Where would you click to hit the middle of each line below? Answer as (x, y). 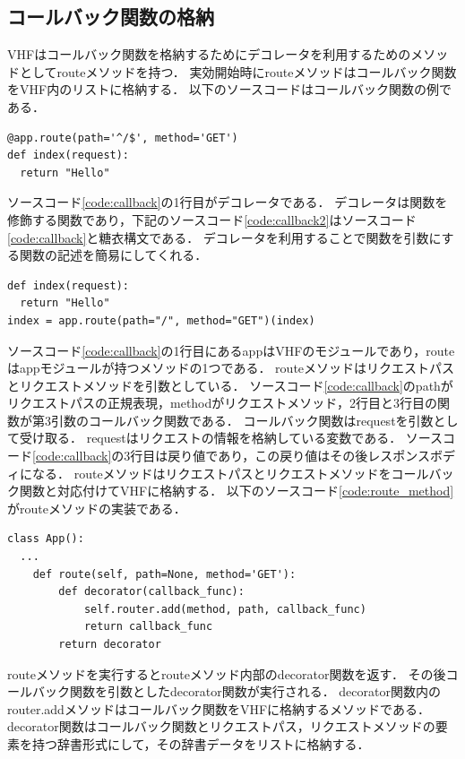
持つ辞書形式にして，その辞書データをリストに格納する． (201, 743)
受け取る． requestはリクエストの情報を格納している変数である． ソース (231, 438)
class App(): (46, 539)
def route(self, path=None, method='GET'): (164, 574)
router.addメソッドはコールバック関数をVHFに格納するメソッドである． (219, 708)
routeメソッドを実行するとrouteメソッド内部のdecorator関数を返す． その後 (227, 673)
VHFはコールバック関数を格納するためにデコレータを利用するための (209, 54)
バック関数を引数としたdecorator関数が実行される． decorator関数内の (236, 691)
